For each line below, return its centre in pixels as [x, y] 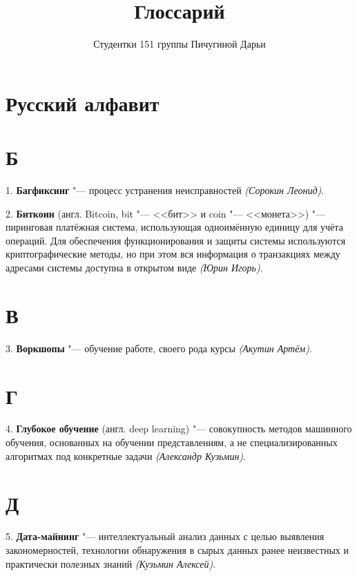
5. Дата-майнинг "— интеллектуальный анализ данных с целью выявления [165, 536]
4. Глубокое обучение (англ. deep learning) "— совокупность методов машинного [179, 429]
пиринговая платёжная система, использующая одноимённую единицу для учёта [174, 227]
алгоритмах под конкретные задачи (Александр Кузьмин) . [126, 455]
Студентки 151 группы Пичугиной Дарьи [180, 44]
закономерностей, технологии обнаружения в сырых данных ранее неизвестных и [177, 549]
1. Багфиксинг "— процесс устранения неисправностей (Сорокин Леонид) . [165, 190]
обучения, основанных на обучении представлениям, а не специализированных [172, 442]
